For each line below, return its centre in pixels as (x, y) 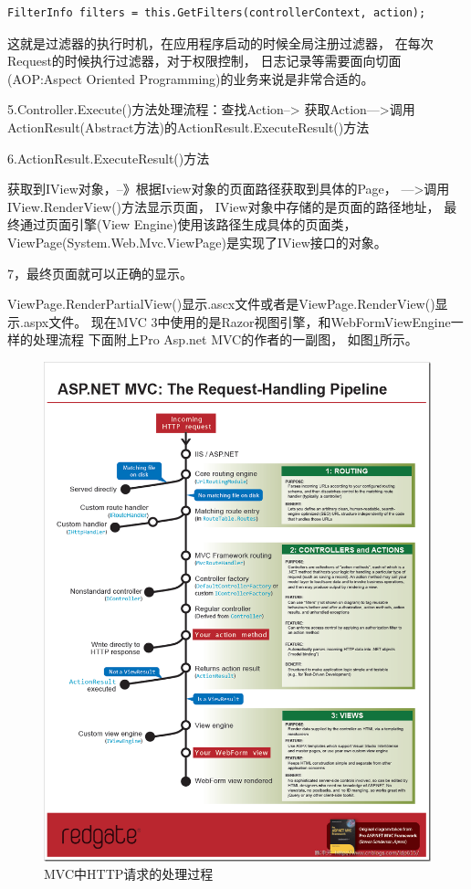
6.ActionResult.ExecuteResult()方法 (109, 158)
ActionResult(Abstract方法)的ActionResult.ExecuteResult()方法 (188, 127)
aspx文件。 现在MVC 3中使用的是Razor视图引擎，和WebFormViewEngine (237, 321)
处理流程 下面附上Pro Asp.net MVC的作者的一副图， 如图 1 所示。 (225, 339)
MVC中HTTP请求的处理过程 (129, 874)
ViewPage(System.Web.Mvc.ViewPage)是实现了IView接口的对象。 (197, 242)
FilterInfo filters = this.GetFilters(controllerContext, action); (217, 13)
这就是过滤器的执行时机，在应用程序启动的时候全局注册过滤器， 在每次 (220, 42)
